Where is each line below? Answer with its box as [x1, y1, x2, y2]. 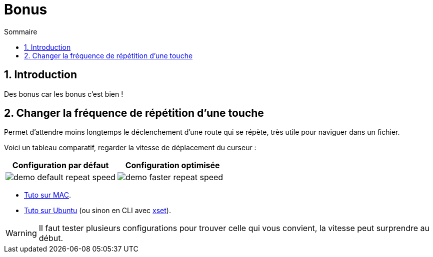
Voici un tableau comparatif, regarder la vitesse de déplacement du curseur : [4, 143, 256, 152]
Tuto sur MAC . [24, 191, 71, 200]
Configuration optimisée [125, 160, 220, 171]
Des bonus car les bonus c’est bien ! [4, 89, 123, 98]
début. [38, 233, 63, 244]
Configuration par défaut [12, 160, 109, 171]
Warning [5, 228, 37, 239]
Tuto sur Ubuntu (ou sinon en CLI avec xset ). [24, 206, 171, 215]
